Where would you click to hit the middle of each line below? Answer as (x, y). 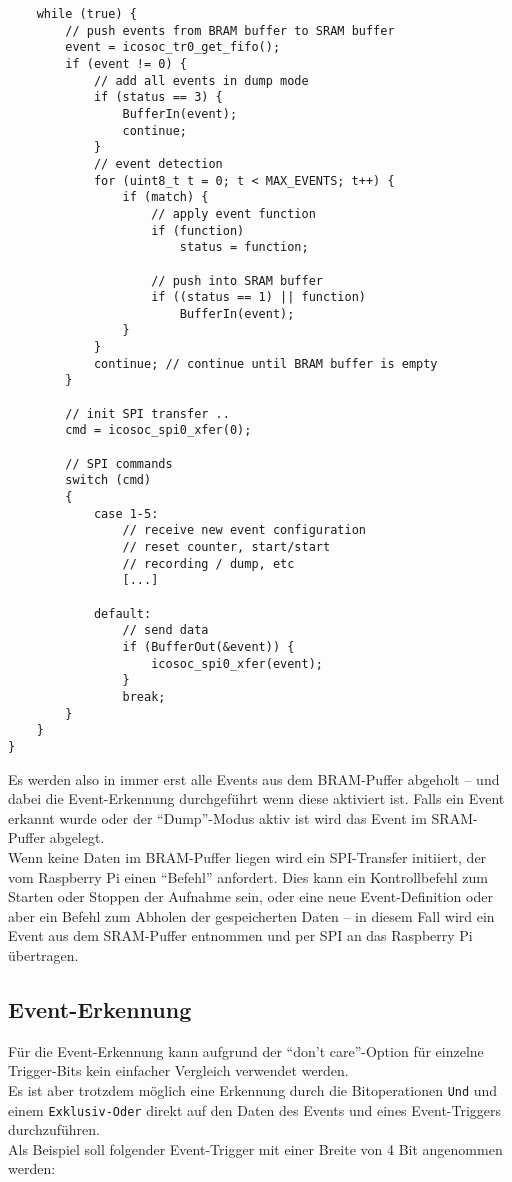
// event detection (158, 163)
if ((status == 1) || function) (258, 297)
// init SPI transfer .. (147, 413)
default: (122, 613)
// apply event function (233, 213)
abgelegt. (77, 837)
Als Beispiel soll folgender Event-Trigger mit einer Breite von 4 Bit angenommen (255, 1148)
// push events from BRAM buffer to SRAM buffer (230, 30)
